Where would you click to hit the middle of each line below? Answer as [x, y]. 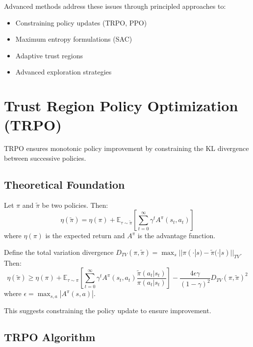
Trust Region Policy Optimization [121, 106]
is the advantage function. [177, 235]
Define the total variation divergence [59, 252]
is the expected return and [85, 235]
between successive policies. [45, 158]
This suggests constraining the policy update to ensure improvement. [108, 310]
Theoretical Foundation [64, 184]
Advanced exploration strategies [63, 72]
